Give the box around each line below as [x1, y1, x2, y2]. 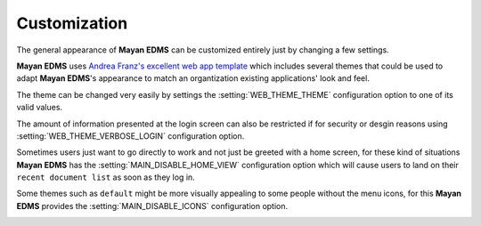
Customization [16, 13, 128, 33]
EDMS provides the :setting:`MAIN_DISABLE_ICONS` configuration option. [16, 200, 289, 211]
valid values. [16, 102, 62, 113]
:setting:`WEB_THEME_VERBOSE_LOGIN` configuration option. [16, 130, 245, 141]
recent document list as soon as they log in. [16, 172, 195, 182]
